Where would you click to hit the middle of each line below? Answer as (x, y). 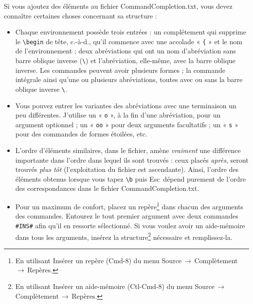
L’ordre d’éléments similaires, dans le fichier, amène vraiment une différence (128, 150)
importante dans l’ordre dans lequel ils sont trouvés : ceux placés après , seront (132, 160)
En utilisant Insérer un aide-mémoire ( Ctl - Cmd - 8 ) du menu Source (115, 286)
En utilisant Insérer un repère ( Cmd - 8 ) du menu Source (99, 260)
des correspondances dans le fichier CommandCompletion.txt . (107, 188)
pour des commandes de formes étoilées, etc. (81, 134)
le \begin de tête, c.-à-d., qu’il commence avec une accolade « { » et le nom (129, 41)
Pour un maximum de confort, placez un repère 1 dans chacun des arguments (129, 206)
